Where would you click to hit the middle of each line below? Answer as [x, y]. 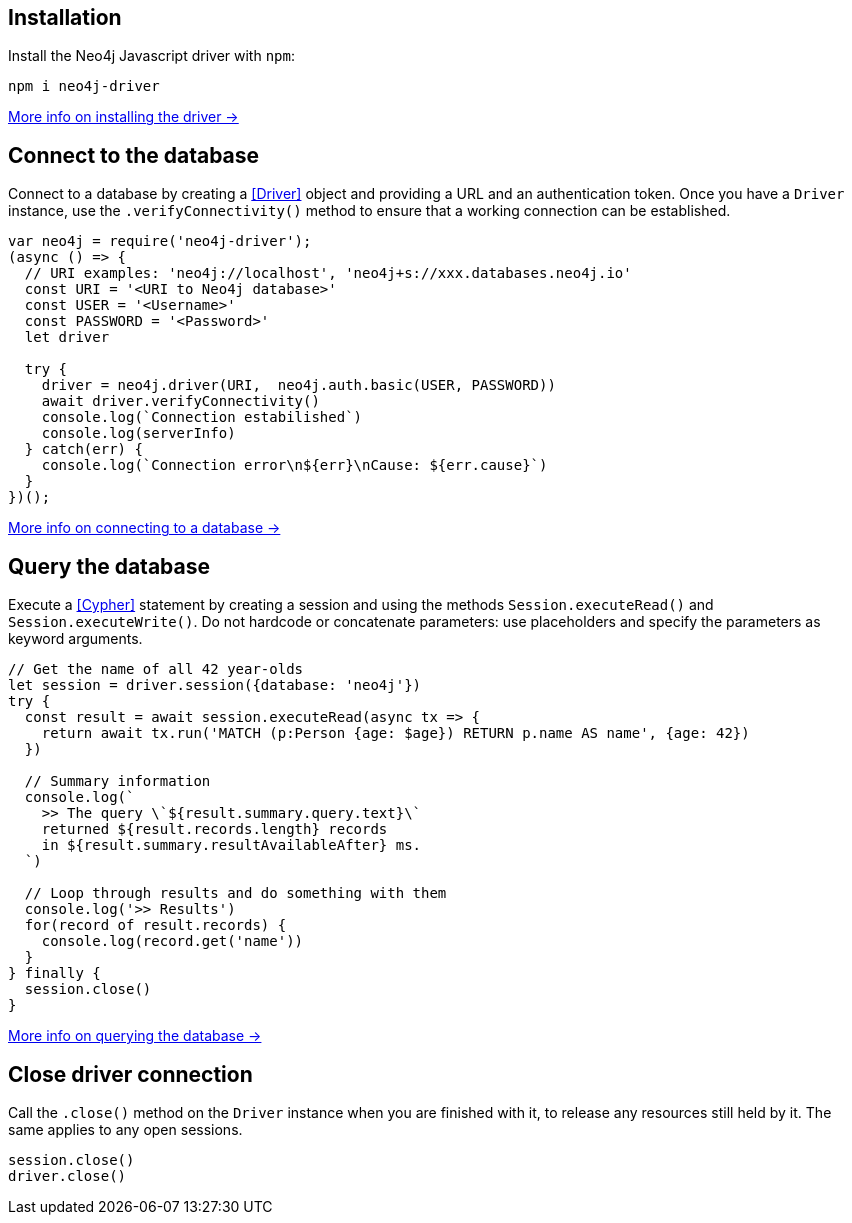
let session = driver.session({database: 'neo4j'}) [215, 685]
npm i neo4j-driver [84, 86]
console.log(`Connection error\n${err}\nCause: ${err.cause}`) [294, 465]
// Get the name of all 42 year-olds [156, 669]
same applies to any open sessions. [125, 1129]
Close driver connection [130, 1074]
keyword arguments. [75, 639]
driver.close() [67, 1175]
